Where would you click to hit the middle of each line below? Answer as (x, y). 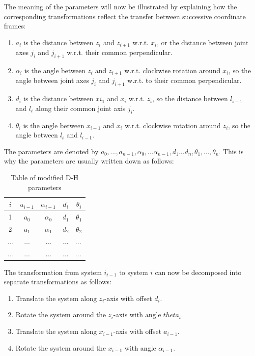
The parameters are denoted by (51, 151)
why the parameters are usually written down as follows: (89, 161)
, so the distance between (190, 98)
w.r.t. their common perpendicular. (120, 52)
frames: (15, 26)
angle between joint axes (52, 80)
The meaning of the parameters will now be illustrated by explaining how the (121, 6)
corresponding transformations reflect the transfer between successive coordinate (125, 16)
